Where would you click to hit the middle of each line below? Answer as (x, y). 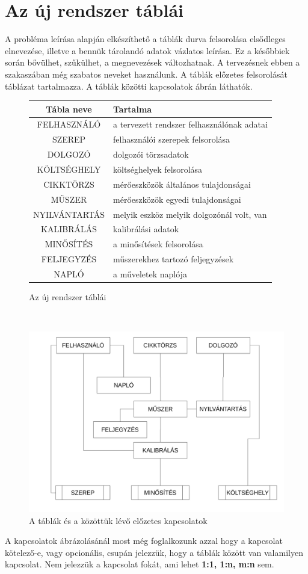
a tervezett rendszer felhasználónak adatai (190, 124)
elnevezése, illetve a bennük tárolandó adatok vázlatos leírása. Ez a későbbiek (147, 50)
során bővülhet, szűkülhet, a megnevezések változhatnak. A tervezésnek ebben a (152, 62)
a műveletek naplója (150, 273)
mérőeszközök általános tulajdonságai (182, 184)
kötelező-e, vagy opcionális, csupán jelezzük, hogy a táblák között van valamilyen (154, 552)
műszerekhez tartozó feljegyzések (174, 259)
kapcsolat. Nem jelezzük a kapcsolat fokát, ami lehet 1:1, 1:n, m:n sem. (140, 564)
